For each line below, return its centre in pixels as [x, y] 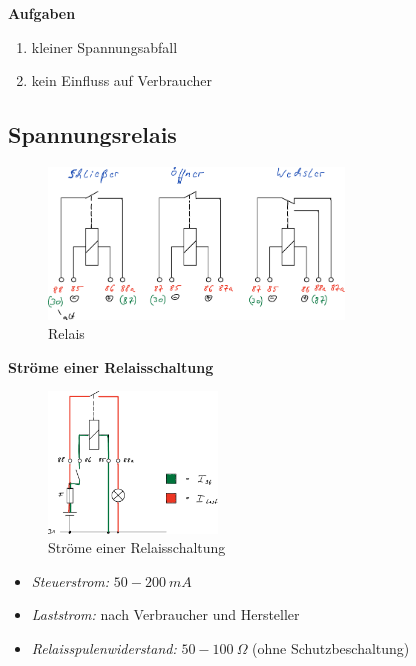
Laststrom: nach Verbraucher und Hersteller [165, 614]
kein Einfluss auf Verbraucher [121, 80]
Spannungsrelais [92, 134]
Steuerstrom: [70, 580]
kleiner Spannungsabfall [104, 46]
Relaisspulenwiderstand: [104, 647]
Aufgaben [42, 13]
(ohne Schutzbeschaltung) [331, 647]
